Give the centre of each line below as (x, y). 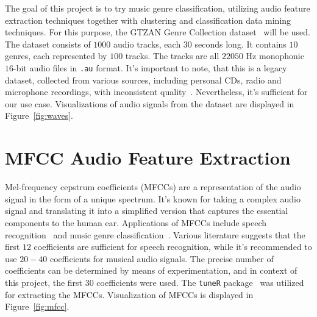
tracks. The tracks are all (172, 56)
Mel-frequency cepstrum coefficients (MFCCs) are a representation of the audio (153, 187)
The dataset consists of (48, 44)
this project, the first (44, 282)
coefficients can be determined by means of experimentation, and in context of (151, 270)
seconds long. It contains (240, 44)
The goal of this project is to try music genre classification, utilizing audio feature (158, 8)
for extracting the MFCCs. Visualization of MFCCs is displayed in (129, 294)
